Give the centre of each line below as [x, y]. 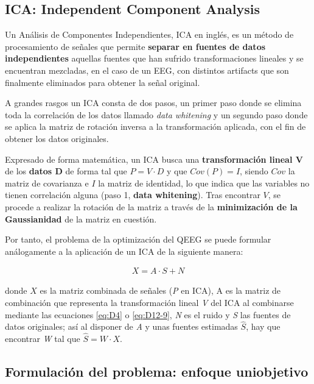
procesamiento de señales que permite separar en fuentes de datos [135, 46]
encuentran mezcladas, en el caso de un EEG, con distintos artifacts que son [147, 70]
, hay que [263, 326]
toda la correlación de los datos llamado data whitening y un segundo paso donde [156, 114]
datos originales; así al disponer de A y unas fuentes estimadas [121, 326]
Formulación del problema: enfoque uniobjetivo [157, 372]
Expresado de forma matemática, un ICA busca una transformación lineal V [154, 159]
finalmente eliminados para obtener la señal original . [103, 82]
